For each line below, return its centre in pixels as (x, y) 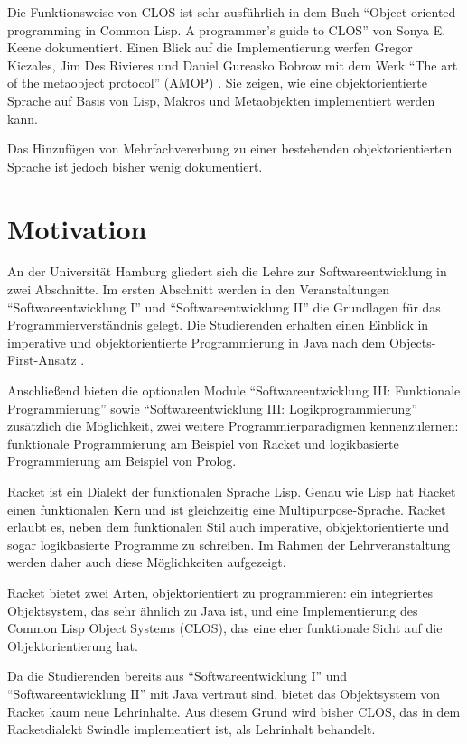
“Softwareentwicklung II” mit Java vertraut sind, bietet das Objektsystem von (224, 693)
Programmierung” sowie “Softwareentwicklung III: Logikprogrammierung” (212, 408)
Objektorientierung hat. (73, 645)
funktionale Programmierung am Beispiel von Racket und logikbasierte (203, 443)
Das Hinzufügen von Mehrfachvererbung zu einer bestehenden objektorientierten (230, 149)
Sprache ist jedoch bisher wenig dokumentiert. (135, 166)
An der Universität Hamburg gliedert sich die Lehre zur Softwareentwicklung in (227, 271)
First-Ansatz (42, 360)
